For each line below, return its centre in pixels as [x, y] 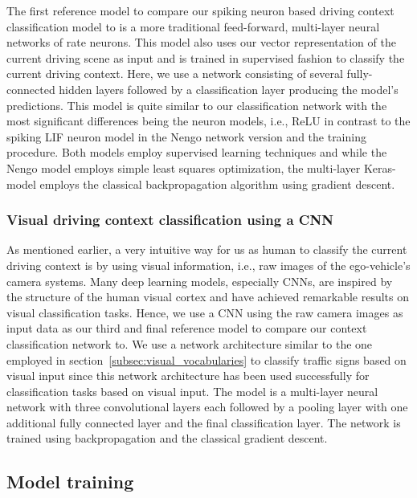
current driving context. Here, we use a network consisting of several [175, 73]
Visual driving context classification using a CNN [170, 220]
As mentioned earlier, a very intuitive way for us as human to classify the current [207, 249]
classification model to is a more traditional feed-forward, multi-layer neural [193, 26]
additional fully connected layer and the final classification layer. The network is [204, 422]
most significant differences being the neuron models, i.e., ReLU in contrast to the [208, 121]
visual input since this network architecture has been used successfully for [188, 376]
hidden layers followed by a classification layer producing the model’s [229, 89]
